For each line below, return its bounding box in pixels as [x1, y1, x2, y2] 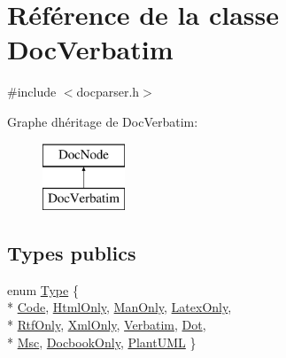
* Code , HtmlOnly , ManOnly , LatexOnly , [7, 298, 232, 316]
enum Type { [7, 280, 79, 299]
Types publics [7, 239, 136, 267]
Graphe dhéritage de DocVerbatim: [7, 112, 198, 130]
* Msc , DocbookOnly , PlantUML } [7, 332, 197, 351]
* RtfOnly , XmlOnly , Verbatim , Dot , [7, 315, 206, 334]
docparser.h [76, 82, 140, 101]
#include [7, 82, 57, 101]
